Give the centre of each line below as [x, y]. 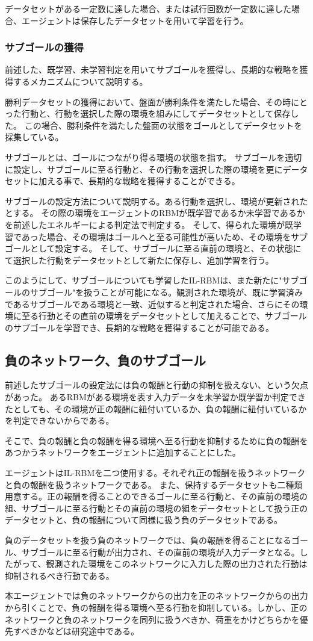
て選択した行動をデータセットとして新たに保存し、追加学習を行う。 [139, 260]
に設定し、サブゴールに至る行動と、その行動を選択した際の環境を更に [144, 169]
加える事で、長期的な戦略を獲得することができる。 [139, 181]
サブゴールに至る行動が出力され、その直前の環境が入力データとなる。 [160, 552]
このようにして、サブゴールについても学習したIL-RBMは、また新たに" [144, 280]
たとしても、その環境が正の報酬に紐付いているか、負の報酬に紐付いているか [156, 408]
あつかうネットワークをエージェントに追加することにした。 [123, 452]
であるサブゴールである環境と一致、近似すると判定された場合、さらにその [152, 304]
